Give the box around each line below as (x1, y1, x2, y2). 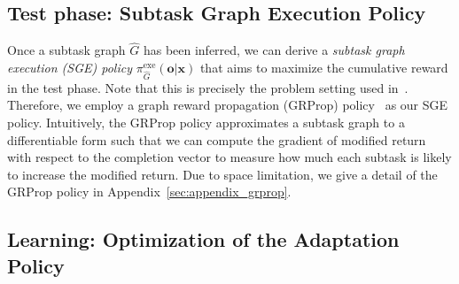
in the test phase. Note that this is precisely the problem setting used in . (7, 78, 408, 96)
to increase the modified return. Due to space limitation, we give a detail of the (7, 165, 438, 183)
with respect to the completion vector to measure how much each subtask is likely (7, 148, 452, 166)
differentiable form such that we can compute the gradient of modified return (7, 130, 426, 149)
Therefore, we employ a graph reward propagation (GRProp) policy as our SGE (7, 96, 448, 114)
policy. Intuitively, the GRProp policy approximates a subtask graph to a (7, 112, 405, 131)
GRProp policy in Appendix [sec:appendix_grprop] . (7, 182, 292, 201)
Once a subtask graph (7, 41, 126, 59)
